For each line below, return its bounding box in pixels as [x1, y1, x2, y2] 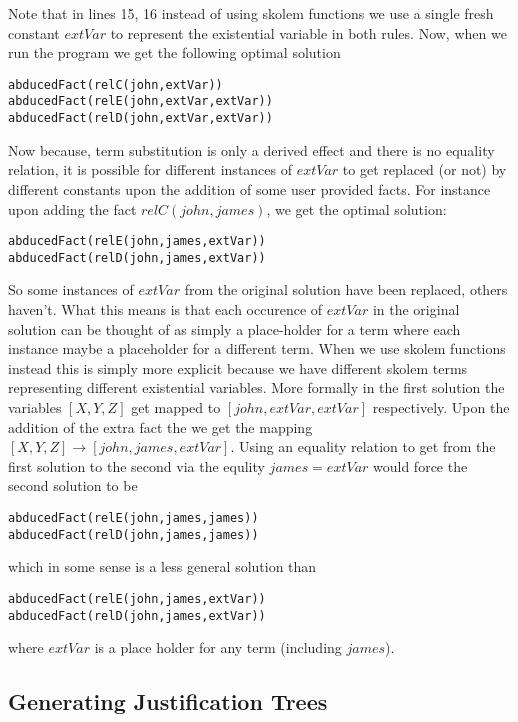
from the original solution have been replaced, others [184, 279, 508, 300]
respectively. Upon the [372, 397, 510, 417]
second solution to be [8, 475, 138, 496]
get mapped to [131, 397, 221, 417]
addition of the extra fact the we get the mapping [8, 416, 313, 437]
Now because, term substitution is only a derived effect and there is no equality [8, 139, 495, 160]
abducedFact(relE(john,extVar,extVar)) [8, 94, 273, 109]
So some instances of [8, 279, 134, 300]
